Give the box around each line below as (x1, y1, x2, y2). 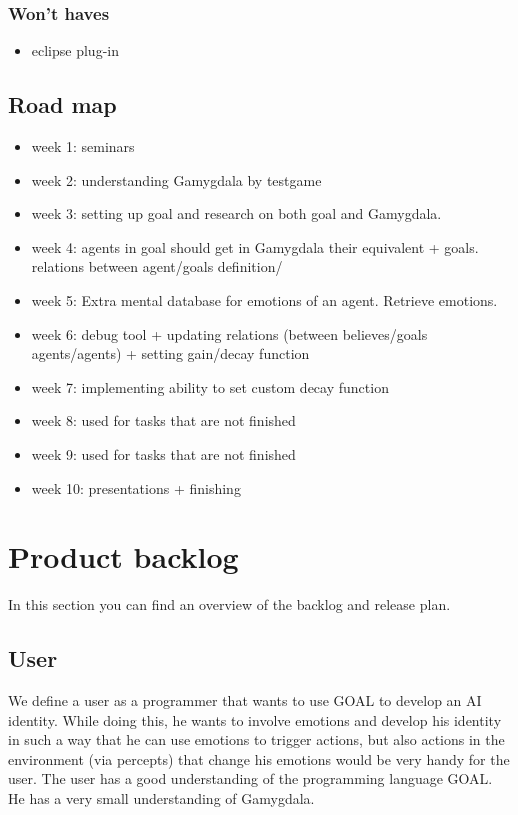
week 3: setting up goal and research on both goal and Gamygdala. (31, 203, 442, 224)
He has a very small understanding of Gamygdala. (8, 788, 315, 809)
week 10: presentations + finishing (31, 477, 241, 498)
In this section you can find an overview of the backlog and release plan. (8, 594, 451, 615)
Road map (8, 89, 117, 120)
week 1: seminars (31, 136, 135, 157)
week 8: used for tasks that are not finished (31, 410, 296, 431)
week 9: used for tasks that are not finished (31, 443, 296, 464)
